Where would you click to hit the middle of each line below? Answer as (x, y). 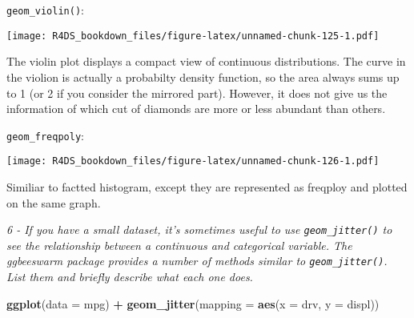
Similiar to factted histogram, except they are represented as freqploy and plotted (207, 187)
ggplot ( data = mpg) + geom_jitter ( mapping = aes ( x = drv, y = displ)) (193, 303)
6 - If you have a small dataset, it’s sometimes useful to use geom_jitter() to (199, 229)
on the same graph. (54, 202)
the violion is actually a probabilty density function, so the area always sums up (203, 76)
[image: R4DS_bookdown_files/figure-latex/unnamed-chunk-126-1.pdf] (193, 161)
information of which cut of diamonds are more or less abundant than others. (196, 109)
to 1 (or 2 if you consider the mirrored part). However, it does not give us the (197, 93)
